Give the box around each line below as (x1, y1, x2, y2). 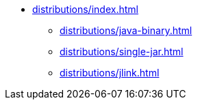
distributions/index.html (32, 3, 138, 15)
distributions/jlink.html (60, 67, 160, 78)
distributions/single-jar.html (60, 46, 184, 57)
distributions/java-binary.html (60, 25, 193, 36)
